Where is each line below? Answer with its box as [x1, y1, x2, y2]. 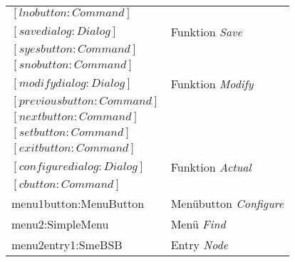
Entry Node [170, 236, 229, 253]
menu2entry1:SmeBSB [11, 236, 123, 253]
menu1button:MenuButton [11, 195, 145, 211]
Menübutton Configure [170, 195, 284, 211]
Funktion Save [170, 23, 242, 40]
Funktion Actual [170, 159, 252, 175]
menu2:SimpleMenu [11, 216, 109, 232]
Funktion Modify [170, 75, 254, 92]
